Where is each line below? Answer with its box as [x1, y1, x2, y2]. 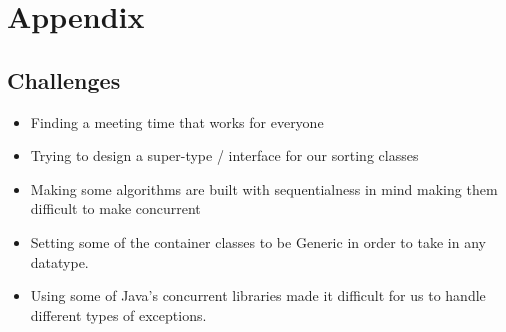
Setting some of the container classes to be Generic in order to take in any [30, 231, 486, 252]
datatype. [30, 251, 89, 272]
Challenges [7, 64, 121, 95]
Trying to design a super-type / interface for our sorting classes [30, 145, 419, 166]
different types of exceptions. [30, 304, 207, 325]
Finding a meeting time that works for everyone [30, 111, 324, 132]
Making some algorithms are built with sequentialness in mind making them [30, 178, 498, 199]
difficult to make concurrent [30, 198, 201, 219]
